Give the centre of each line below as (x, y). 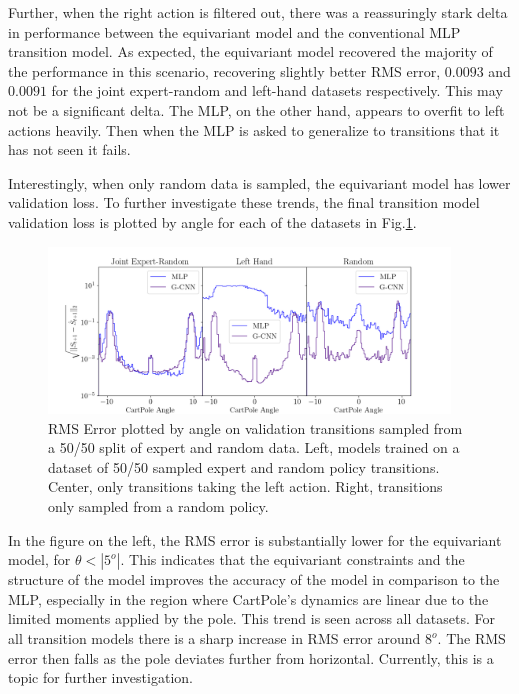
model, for (39, 559)
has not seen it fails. (69, 149)
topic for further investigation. (100, 677)
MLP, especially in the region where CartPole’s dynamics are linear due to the (248, 598)
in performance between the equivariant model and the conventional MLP (234, 31)
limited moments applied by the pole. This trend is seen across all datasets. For (252, 618)
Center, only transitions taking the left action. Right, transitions (245, 486)
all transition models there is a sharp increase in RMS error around (214, 638)
